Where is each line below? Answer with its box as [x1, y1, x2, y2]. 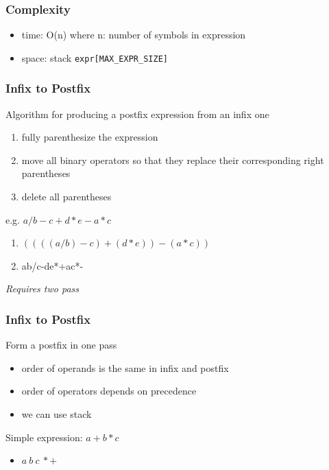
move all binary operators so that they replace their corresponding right [21, 152, 324, 167]
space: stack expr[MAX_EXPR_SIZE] [21, 50, 168, 64]
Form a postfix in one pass [5, 338, 117, 352]
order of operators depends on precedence [21, 384, 197, 398]
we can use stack [21, 407, 92, 421]
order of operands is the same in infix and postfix [21, 360, 229, 375]
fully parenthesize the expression [21, 130, 158, 144]
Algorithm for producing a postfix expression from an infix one [5, 106, 269, 121]
